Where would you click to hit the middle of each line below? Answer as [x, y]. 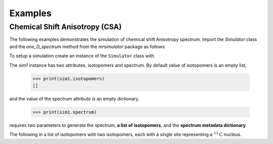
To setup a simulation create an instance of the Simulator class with [82, 56]
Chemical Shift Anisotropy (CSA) [65, 27]
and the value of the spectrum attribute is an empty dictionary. [74, 99]
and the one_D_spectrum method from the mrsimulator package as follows [87, 46]
